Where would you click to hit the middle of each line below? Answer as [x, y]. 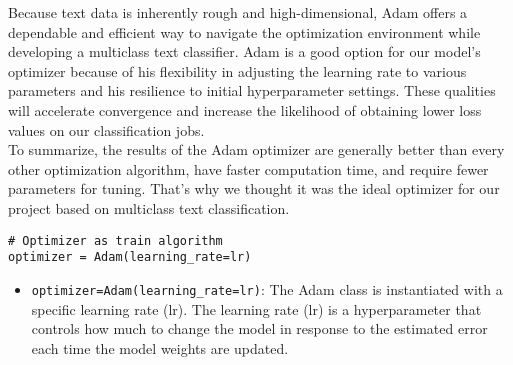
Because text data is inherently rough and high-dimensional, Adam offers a [238, 12]
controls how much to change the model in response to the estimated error [259, 328]
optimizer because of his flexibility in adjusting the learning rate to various [237, 70]
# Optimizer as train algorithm [115, 240]
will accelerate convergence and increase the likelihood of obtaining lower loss [245, 109]
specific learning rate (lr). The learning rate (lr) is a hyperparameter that [256, 308]
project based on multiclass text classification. [149, 207]
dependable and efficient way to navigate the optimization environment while [244, 31]
